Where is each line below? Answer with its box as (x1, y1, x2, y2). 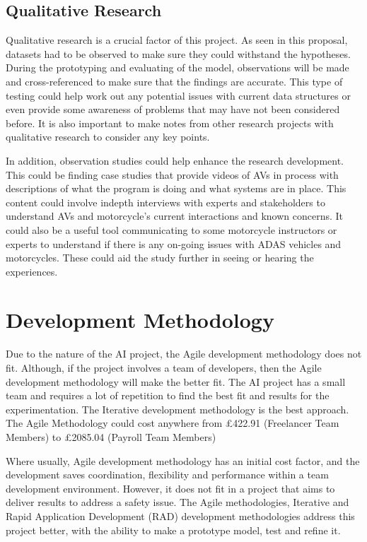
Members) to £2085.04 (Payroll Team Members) (6, 429, 216, 444)
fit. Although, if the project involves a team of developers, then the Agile (6, 360, 322, 375)
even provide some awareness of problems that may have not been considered (6, 102, 340, 117)
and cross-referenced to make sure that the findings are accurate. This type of (6, 73, 343, 88)
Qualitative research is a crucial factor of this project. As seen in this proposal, (6, 33, 348, 47)
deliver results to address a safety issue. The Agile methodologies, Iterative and (6, 495, 349, 509)
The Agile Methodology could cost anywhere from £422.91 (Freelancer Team (6, 416, 339, 430)
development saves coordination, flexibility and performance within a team (6, 467, 329, 482)
